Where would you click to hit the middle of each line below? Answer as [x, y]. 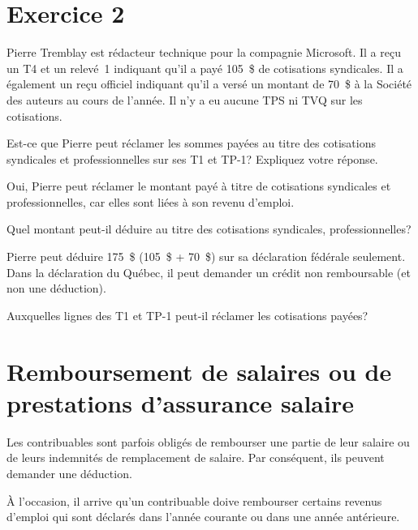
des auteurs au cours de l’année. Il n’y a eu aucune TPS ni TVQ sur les [185, 99]
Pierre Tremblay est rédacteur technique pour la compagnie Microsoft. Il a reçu [204, 52]
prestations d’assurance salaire [180, 402]
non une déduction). [56, 288]
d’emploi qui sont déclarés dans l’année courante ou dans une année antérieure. [203, 517]
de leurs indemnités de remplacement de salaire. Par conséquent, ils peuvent [196, 457]
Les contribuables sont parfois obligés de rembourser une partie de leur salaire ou [208, 441]
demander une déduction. [69, 473]
